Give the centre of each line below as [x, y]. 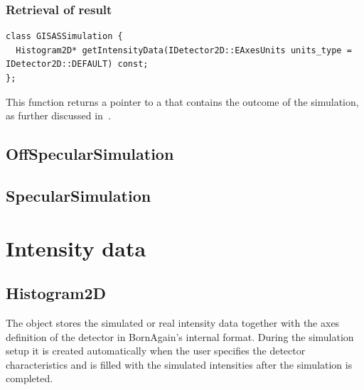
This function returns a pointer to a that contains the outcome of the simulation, [182, 101]
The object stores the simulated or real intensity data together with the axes [173, 322]
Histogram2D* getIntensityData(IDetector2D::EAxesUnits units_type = [184, 50]
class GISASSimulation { [64, 37]
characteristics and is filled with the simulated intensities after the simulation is [179, 364]
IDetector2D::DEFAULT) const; [77, 64]
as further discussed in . [58, 115]
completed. [30, 378]
